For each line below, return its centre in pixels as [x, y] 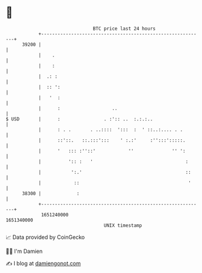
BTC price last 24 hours [124, 29]
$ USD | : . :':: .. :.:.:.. [79, 119]
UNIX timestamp [123, 225]
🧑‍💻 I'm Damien [24, 251]
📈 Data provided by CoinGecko [45, 237]
